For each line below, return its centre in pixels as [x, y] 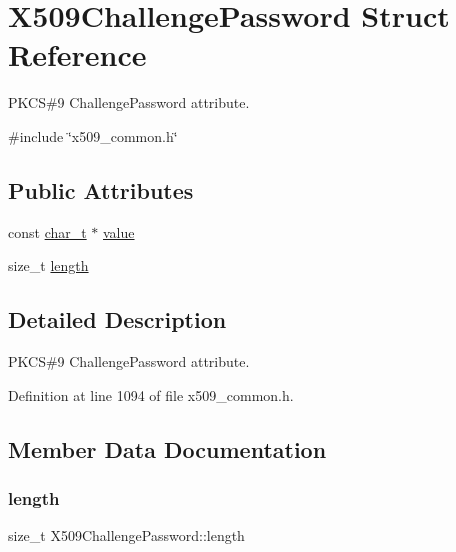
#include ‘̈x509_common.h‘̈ [93, 135]
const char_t [47, 231]
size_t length [48, 265]
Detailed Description [117, 319]
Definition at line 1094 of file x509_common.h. [151, 394]
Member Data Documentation [167, 448]
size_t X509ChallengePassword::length [126, 535]
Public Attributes [101, 189]
